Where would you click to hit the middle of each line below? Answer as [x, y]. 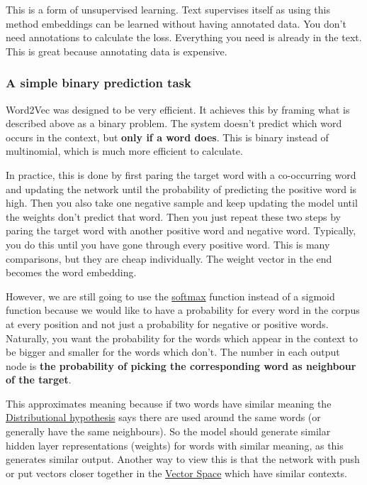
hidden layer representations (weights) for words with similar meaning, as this [175, 445]
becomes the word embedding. [71, 272]
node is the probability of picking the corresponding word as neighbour [181, 365]
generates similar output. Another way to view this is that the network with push [183, 459]
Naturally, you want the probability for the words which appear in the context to [182, 338]
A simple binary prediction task [98, 83]
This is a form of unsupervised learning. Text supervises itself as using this [168, 9]
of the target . [39, 380]
